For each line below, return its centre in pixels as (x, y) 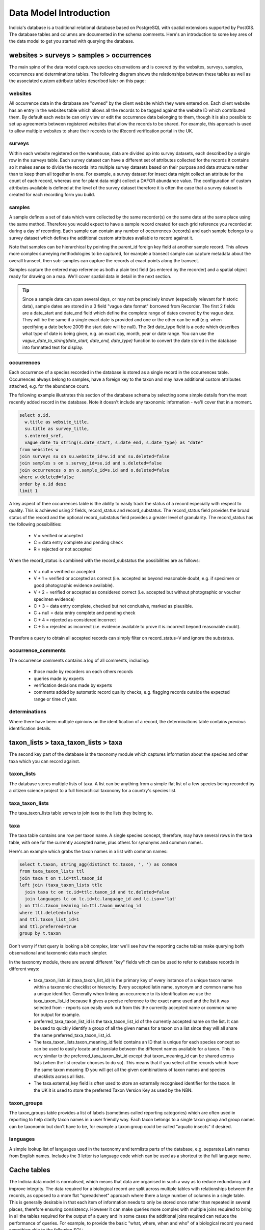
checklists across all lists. (59, 1076)
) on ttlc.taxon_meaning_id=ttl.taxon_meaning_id (80, 906)
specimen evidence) (54, 599)
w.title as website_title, (57, 422)
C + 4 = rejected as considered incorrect (75, 619)
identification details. (30, 729)
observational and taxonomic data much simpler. (58, 953)
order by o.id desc (43, 484)
